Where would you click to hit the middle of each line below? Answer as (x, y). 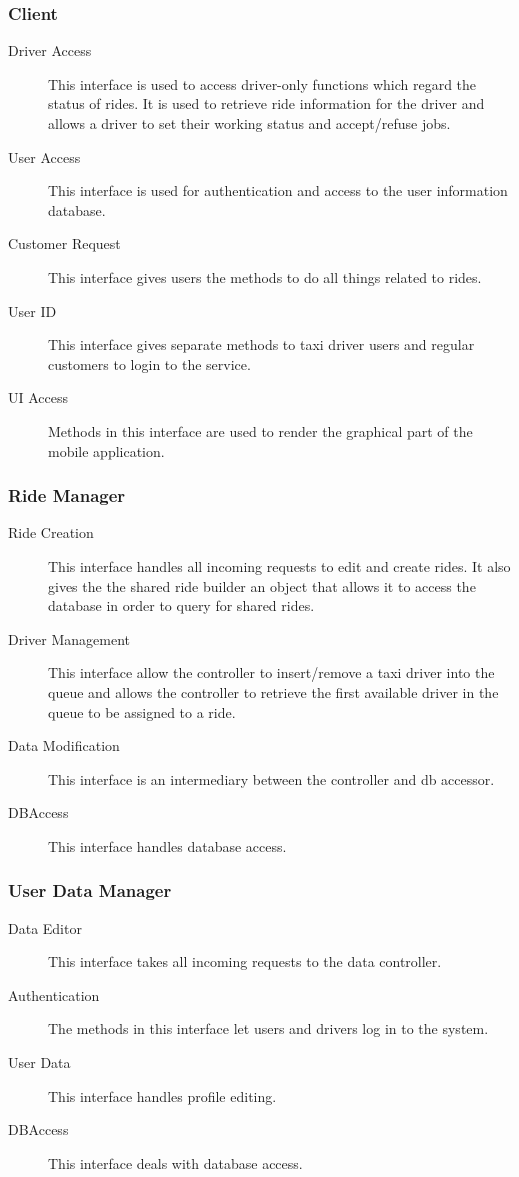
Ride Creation (51, 532)
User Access (44, 156)
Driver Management (69, 638)
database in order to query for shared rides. (181, 605)
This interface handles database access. (167, 845)
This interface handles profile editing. (162, 1095)
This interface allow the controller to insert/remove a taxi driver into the (271, 672)
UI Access (38, 397)
